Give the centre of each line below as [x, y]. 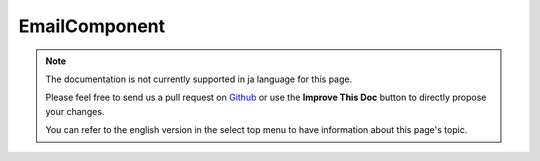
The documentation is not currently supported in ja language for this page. [199, 79]
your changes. [75, 111]
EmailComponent [92, 26]
